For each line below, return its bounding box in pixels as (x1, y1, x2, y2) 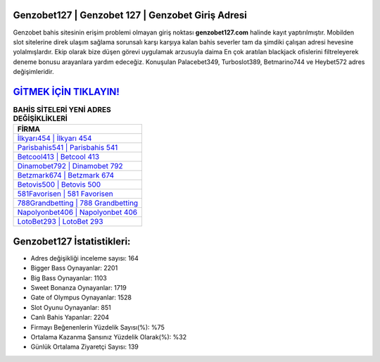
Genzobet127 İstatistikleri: (13, 235, 131, 247)
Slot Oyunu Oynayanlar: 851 (30, 303, 112, 311)
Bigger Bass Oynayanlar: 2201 (30, 264, 118, 273)
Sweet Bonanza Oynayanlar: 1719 (30, 284, 127, 292)
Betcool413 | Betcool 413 (17, 152, 100, 162)
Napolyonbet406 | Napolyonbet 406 (17, 208, 137, 218)
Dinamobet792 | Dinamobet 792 (17, 161, 123, 171)
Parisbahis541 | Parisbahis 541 (17, 143, 118, 153)
